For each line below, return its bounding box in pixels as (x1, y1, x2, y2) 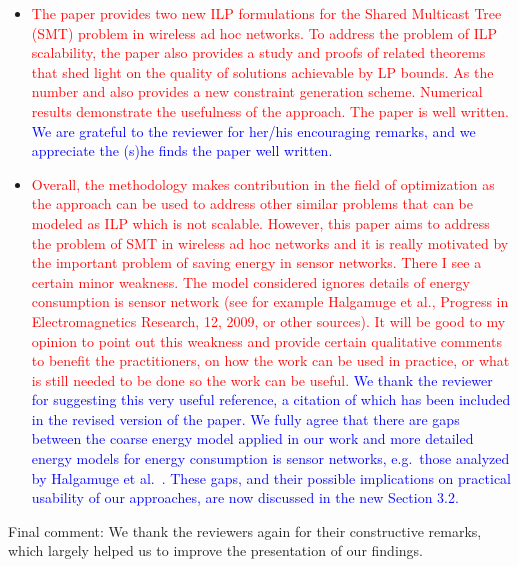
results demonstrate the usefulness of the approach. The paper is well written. (31, 100, 509, 121)
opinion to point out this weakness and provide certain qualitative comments (31, 330, 502, 351)
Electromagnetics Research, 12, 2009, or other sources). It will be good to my (31, 310, 506, 331)
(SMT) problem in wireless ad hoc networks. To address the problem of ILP (31, 22, 498, 43)
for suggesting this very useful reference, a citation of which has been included (31, 389, 511, 410)
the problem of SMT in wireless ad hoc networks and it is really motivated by (31, 232, 509, 253)
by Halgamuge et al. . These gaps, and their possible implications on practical (31, 467, 511, 488)
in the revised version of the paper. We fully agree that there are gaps (31, 408, 460, 429)
